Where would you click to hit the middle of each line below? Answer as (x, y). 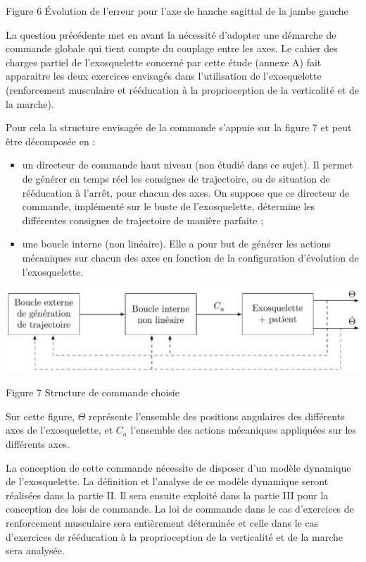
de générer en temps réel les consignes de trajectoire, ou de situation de (176, 178)
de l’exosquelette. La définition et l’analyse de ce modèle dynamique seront (167, 481)
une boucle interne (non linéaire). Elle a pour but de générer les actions (176, 244)
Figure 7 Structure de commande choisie (93, 392)
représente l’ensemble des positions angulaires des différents (217, 416)
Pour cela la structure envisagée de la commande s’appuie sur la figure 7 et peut (179, 127)
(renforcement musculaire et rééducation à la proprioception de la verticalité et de (182, 89)
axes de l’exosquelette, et (59, 430)
